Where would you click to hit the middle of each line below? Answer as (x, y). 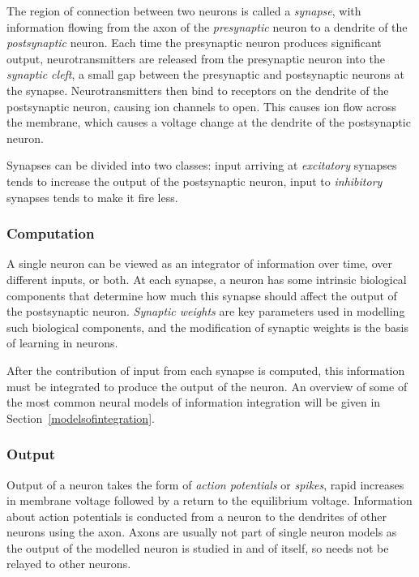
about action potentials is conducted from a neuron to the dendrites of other (197, 516)
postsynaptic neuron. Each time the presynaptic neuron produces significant (194, 43)
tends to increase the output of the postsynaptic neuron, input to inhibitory (195, 181)
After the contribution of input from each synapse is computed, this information (206, 370)
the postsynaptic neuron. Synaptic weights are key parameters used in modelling (206, 311)
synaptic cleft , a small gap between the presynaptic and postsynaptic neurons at (205, 74)
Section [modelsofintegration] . (81, 418)
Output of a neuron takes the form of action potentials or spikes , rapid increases (205, 484)
